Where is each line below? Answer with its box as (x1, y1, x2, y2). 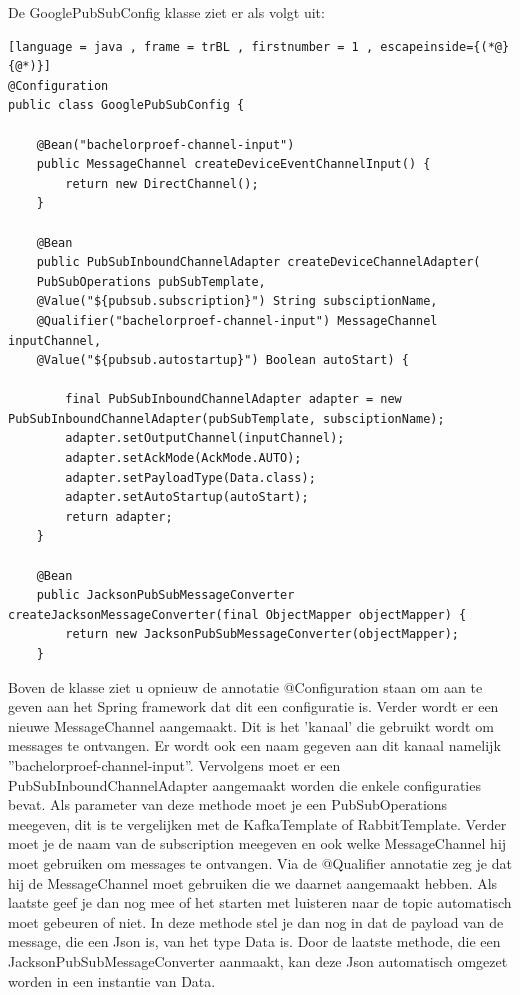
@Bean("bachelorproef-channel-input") (36, 137, 295, 152)
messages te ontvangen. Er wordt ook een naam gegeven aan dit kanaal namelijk (8, 735, 501, 756)
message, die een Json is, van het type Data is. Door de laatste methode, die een (8, 931, 501, 952)
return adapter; (65, 509, 173, 524)
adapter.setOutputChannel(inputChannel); (65, 431, 345, 446)
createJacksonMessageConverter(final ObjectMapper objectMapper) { (8, 607, 467, 622)
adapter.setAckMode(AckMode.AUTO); (65, 451, 302, 466)
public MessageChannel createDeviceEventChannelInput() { (36, 157, 431, 172)
